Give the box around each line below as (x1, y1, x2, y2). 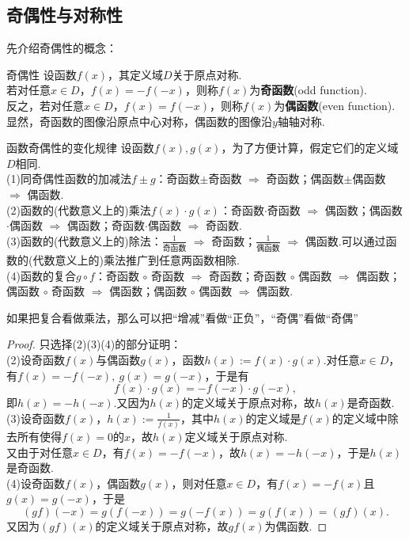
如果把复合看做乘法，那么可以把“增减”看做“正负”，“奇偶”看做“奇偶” (6, 309, 358, 325)
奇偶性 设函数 (6, 66, 77, 82)
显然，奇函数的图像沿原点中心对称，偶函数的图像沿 (6, 112, 272, 129)
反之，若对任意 (6, 97, 84, 113)
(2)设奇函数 (6, 352, 65, 368)
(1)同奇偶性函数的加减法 (6, 170, 131, 187)
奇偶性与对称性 (6, 2, 123, 27)
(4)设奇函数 (6, 474, 65, 491)
